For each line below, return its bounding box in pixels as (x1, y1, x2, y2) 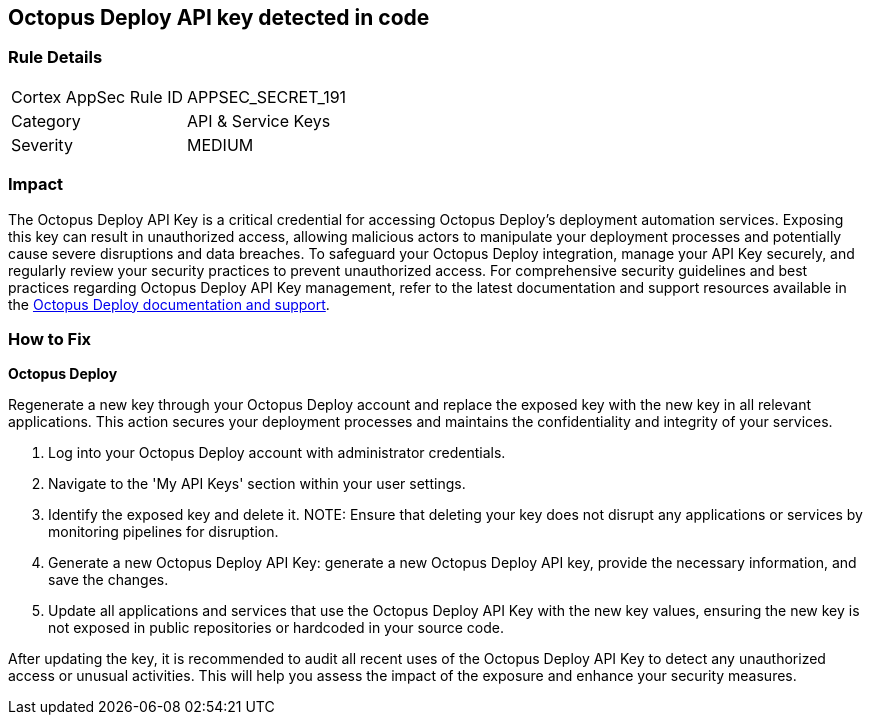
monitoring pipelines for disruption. (48, 523, 279, 541)
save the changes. (48, 571, 169, 589)
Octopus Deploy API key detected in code (8, 5, 430, 30)
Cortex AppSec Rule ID (11, 86, 184, 107)
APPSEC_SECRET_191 (187, 86, 347, 107)
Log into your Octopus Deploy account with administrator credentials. (48, 444, 506, 462)
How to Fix (8, 328, 92, 349)
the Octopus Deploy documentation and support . (8, 295, 330, 313)
